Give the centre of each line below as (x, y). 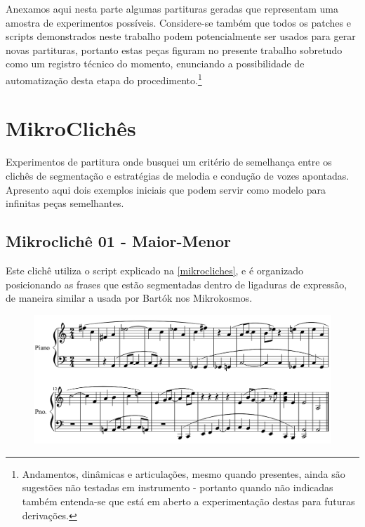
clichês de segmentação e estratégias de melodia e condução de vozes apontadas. (178, 175)
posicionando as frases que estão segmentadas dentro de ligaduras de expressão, (177, 284)
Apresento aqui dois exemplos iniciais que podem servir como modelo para (166, 189)
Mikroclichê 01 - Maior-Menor (118, 241)
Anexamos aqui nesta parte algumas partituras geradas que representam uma (172, 8)
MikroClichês (71, 128)
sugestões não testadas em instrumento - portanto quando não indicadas (178, 487)
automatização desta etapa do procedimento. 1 (104, 79)
